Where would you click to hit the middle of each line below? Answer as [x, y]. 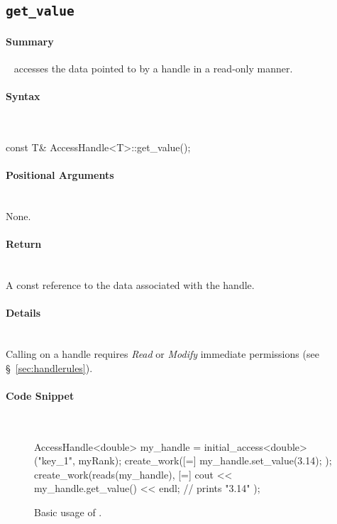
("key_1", [55, 460]
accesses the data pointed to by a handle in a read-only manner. [153, 69]
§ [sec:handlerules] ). [49, 367]
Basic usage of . [68, 512]
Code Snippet [40, 395]
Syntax [23, 96]
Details [23, 313]
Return [24, 244]
